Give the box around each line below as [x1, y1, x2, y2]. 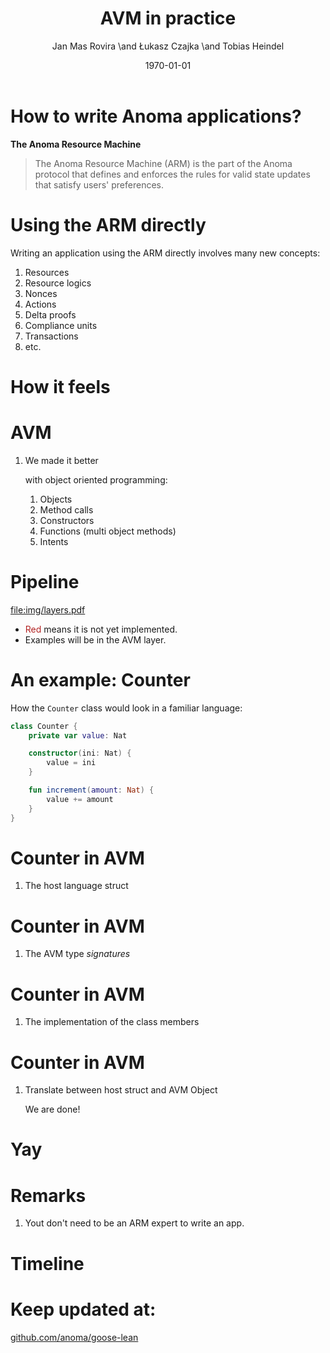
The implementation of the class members [24, 1016, 200, 1028]
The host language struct [24, 880, 129, 892]
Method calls [39, 503, 94, 516]
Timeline [10, 1252, 85, 1275]
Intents [39, 535, 69, 547]
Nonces [24, 287, 58, 299]
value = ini [46, 758, 97, 768]
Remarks [10, 1184, 87, 1207]
